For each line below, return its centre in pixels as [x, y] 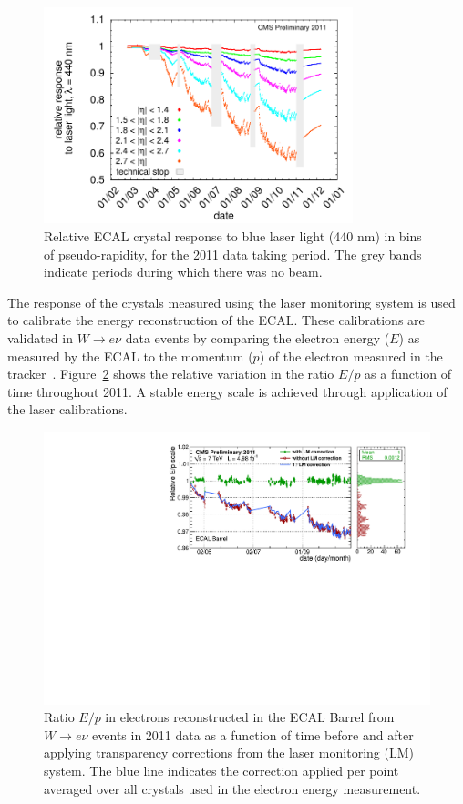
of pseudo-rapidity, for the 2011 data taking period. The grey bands [233, 254]
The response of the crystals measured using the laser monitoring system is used [231, 302]
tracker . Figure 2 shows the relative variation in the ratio [171, 374]
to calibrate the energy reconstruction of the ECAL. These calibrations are [216, 320]
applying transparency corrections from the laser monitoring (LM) [229, 753]
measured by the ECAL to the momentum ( [130, 356]
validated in [40, 337]
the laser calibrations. [67, 409]
